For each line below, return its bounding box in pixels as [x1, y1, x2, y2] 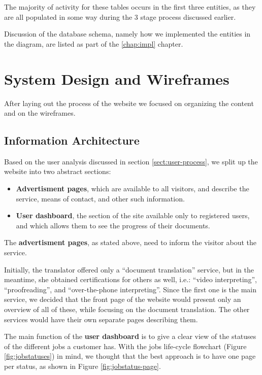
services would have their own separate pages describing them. [4, 314, 198, 324]
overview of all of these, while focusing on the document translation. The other [4, 304, 250, 315]
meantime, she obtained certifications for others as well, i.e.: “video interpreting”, [4, 274, 257, 285]
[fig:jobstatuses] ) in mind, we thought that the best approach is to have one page [4, 351, 256, 361]
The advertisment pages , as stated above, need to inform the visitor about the [4, 237, 256, 248]
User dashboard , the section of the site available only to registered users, [16, 210, 250, 221]
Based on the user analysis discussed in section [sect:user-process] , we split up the [4, 156, 258, 166]
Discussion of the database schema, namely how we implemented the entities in [4, 28, 251, 39]
